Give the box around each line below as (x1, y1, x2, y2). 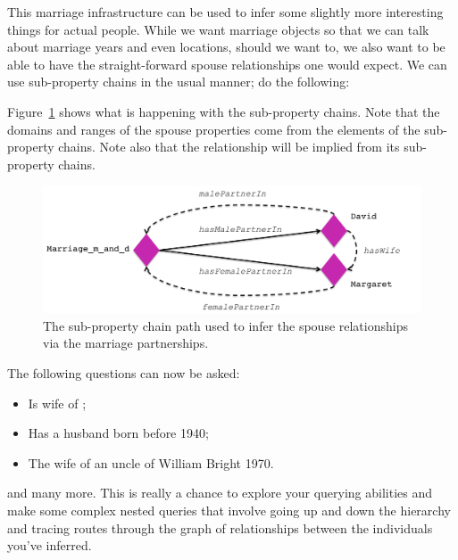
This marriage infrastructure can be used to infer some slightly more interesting (7, 3, 444, 21)
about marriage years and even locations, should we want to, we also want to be (7, 37, 446, 56)
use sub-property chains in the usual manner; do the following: (7, 72, 350, 91)
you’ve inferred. (7, 536, 92, 555)
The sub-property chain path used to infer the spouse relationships (43, 316, 408, 334)
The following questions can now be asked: (7, 363, 240, 382)
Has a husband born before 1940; (28, 424, 209, 442)
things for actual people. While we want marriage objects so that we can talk (7, 20, 429, 38)
